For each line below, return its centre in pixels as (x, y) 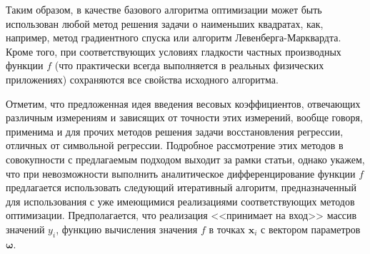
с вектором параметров (311, 229)
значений (25, 229)
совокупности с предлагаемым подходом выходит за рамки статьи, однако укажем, (185, 159)
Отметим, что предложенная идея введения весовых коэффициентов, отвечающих (183, 103)
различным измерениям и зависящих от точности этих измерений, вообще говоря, (184, 117)
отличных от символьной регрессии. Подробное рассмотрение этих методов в (175, 145)
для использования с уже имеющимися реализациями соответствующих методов (180, 201)
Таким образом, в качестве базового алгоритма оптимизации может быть (164, 9)
